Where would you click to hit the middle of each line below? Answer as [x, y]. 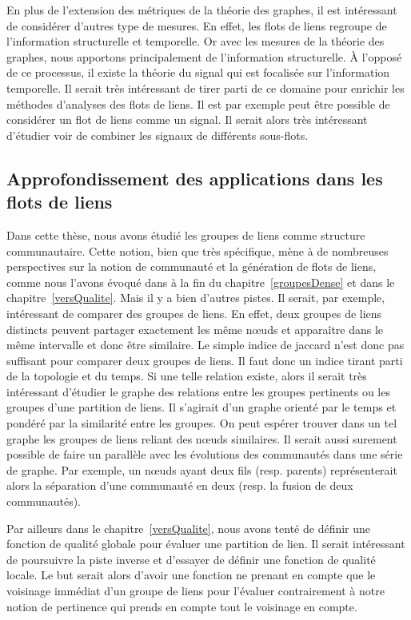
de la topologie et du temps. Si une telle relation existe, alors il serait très [187, 376]
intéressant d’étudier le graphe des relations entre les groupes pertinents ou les [198, 391]
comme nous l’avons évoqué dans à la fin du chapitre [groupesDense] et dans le [201, 282]
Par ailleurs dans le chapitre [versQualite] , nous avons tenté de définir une [189, 528]
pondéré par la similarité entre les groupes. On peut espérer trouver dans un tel [202, 423]
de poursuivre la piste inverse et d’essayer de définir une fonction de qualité [191, 559]
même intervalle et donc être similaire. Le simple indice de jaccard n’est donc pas [205, 345]
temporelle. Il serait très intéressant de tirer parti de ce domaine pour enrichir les [205, 87]
